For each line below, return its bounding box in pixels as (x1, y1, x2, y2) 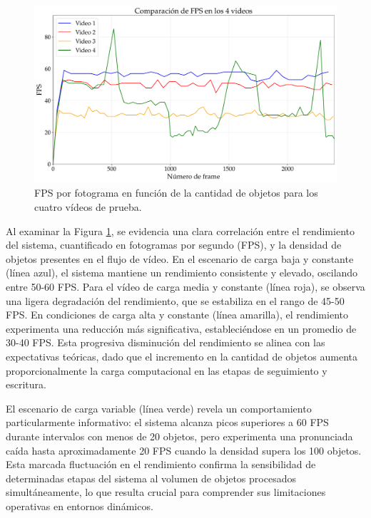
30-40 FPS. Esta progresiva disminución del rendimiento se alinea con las (6, 335, 325, 350)
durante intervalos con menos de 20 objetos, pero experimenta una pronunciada (6, 428, 353, 443)
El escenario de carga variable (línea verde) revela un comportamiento (6, 400, 312, 415)
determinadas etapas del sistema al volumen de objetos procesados (6, 470, 296, 485)
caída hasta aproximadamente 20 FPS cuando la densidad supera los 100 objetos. (6, 442, 362, 457)
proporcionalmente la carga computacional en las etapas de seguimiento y (6, 363, 327, 378)
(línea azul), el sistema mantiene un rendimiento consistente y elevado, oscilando (6, 265, 358, 280)
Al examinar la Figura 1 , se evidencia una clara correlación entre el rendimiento (6, 223, 355, 238)
